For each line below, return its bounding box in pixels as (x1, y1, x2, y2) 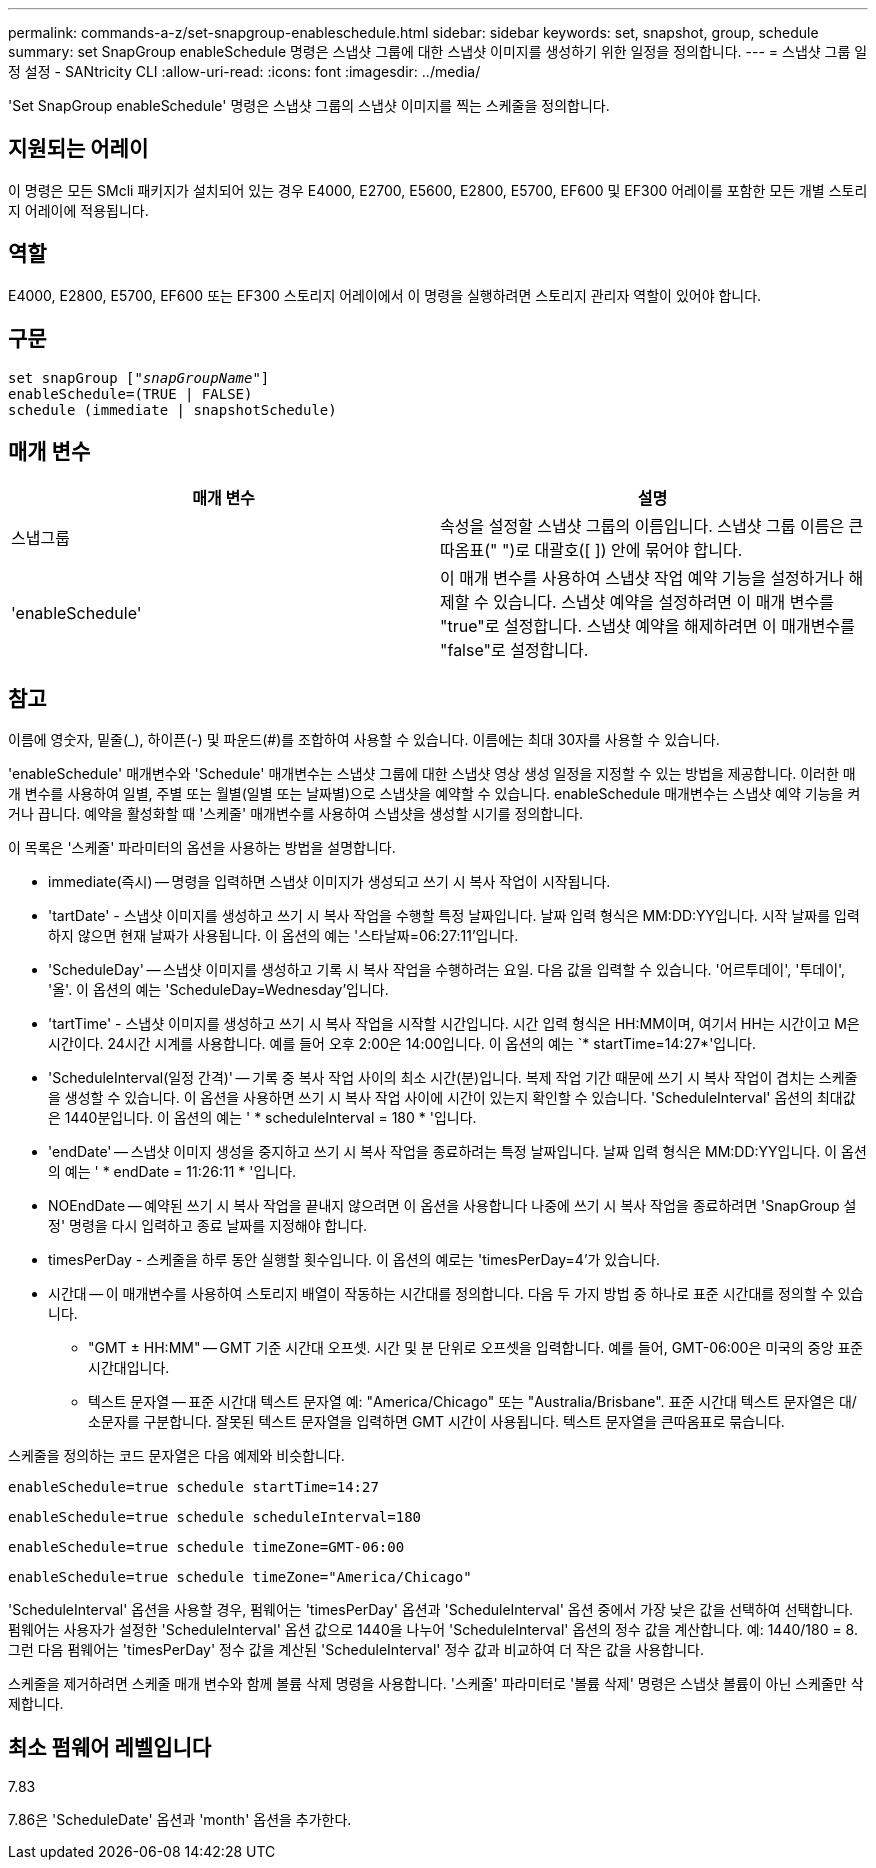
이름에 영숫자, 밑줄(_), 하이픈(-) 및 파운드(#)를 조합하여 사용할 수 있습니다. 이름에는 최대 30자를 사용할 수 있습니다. (8, 731, 720, 749)
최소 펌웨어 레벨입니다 (8, 1734, 212, 1760)
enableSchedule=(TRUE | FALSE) (8, 385, 253, 402)
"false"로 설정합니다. (440, 640, 589, 661)
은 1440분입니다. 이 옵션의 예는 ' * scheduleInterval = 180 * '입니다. (48, 1109, 477, 1127)
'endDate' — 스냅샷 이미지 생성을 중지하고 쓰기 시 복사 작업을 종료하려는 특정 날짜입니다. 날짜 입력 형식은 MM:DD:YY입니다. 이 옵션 (48, 1143, 867, 1161)
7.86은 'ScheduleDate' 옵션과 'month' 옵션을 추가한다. (8, 1811, 352, 1829)
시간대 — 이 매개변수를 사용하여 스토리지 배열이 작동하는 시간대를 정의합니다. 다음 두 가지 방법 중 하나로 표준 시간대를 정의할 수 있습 (48, 1285, 864, 1303)
